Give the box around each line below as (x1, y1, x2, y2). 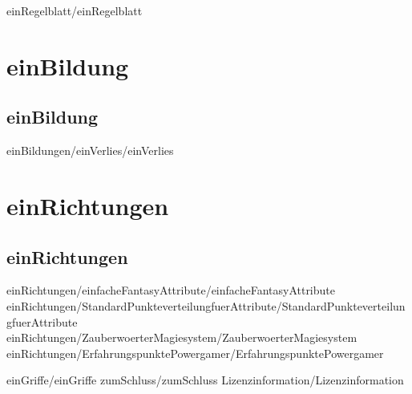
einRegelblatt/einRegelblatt (6, 2, 143, 18)
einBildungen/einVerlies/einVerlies (6, 142, 174, 159)
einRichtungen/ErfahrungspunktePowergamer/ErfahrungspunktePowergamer (6, 344, 384, 361)
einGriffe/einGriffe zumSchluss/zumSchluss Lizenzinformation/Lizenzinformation (6, 372, 404, 388)
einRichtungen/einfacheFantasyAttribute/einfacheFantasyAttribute (6, 282, 335, 299)
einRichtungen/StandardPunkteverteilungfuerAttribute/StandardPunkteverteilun (6, 297, 406, 314)
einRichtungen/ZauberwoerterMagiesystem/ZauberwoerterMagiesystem (6, 329, 357, 346)
